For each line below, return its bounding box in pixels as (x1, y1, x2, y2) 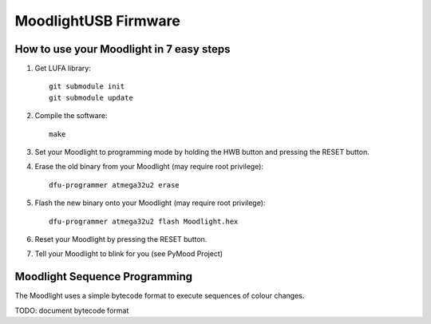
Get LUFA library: (34, 64, 91, 73)
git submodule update (49, 93, 133, 102)
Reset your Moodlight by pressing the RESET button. (34, 234, 208, 243)
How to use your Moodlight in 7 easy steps (14, 42, 231, 56)
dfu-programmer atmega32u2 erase (49, 180, 180, 189)
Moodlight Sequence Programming (14, 270, 193, 283)
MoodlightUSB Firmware (14, 12, 181, 30)
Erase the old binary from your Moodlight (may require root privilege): (34, 162, 263, 172)
